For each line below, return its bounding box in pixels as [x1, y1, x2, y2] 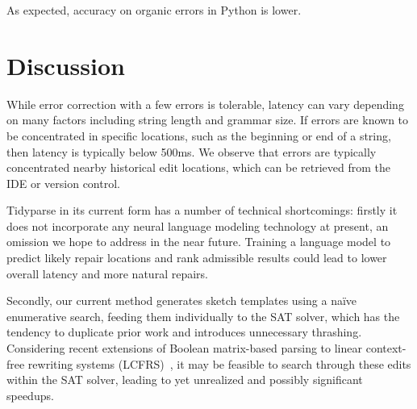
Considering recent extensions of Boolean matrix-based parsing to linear [6, 340, 362, 357]
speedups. [6, 386, 54, 403]
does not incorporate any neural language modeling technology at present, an [6, 217, 389, 234]
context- [365, 340, 407, 357]
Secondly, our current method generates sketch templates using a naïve [6, 292, 357, 309]
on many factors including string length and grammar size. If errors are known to [6, 111, 409, 128]
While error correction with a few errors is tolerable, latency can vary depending [6, 95, 404, 112]
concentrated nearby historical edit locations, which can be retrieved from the [6, 159, 390, 176]
